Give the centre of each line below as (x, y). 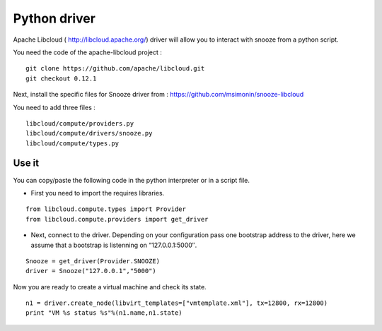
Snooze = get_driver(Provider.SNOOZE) (93, 261)
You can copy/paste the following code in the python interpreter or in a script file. (132, 180)
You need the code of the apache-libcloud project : (87, 52)
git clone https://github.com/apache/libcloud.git (115, 68)
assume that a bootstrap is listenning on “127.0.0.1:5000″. (114, 245)
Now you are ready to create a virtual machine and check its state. (110, 287)
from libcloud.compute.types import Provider (106, 209)
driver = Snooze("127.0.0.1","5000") (91, 271)
